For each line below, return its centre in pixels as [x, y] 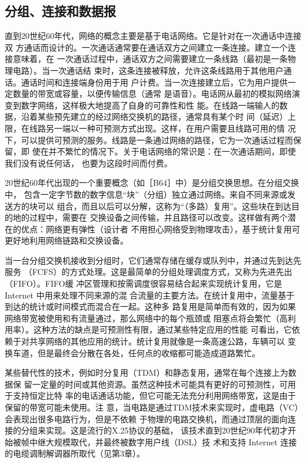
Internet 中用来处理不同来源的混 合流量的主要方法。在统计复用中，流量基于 [150, 295]
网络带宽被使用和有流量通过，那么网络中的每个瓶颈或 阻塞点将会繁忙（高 [146, 318]
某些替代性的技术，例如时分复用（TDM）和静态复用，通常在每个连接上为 [147, 372]
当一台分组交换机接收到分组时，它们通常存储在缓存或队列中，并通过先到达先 [153, 260]
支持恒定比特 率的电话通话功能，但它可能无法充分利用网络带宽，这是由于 [154, 395]
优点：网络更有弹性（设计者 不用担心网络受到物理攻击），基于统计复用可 [160, 229]
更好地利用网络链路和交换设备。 [66, 240]
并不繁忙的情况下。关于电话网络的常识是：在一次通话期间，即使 [172, 151]
